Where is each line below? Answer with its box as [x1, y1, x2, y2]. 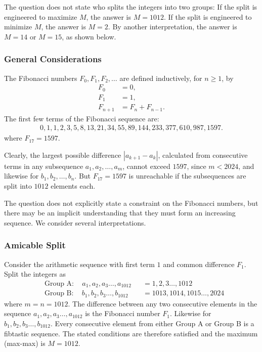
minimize [4, 21, 32, 32]
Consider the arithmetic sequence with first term [4, 258, 155, 269]
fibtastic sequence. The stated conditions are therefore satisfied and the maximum [4, 328, 258, 338]
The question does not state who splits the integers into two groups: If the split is [4, 2, 257, 12]
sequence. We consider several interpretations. [4, 217, 146, 228]
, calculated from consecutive [158, 149, 248, 160]
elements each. [51, 181, 96, 191]
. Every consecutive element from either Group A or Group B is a [50, 318, 254, 328]
